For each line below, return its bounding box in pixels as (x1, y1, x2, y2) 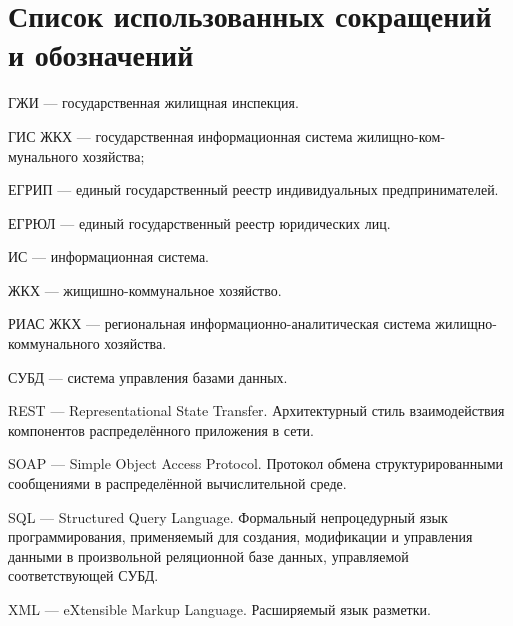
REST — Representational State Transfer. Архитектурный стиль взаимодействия (8, 400, 505, 421)
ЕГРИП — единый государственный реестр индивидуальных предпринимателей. (8, 179, 499, 200)
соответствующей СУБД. (8, 565, 159, 586)
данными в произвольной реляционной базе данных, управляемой (8, 545, 409, 566)
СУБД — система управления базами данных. (8, 366, 288, 387)
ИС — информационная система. (8, 246, 209, 267)
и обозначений (8, 34, 194, 75)
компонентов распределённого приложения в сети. (8, 419, 314, 440)
